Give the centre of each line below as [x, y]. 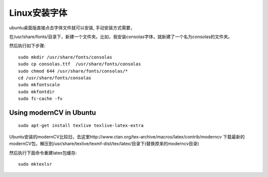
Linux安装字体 [38, 13]
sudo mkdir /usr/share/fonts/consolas [65, 57]
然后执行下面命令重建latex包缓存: [43, 153]
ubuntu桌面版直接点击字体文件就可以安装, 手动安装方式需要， [72, 28]
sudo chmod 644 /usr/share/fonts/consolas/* [73, 71]
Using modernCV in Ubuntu [53, 112]
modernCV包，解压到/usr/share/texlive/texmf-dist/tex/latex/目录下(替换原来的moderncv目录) [104, 144]
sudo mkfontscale [39, 85]
